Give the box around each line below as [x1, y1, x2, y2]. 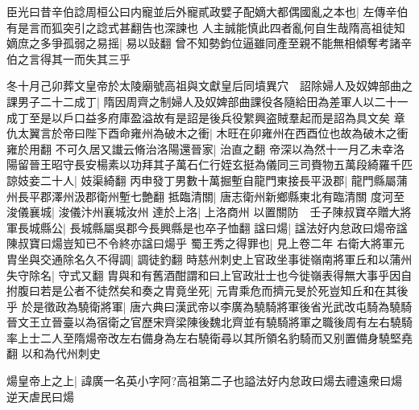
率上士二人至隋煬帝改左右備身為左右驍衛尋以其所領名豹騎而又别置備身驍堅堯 [6, 329, 413, 346]
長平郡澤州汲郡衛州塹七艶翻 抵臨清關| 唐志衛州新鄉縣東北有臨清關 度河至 [17, 187, 404, 204]
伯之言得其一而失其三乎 [6, 50, 131, 67]
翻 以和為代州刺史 [6, 345, 101, 362]
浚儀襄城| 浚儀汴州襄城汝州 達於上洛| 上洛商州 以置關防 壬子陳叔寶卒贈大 [6, 203, 400, 220]
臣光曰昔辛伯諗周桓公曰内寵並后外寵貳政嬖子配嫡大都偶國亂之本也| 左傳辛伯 [6, 3, 409, 19]
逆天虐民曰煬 [6, 387, 74, 404]
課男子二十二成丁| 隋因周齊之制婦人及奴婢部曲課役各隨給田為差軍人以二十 [6, 92, 397, 109]
